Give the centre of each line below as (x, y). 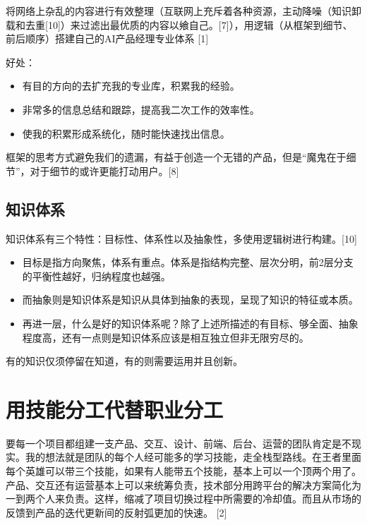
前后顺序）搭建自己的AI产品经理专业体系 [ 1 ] (107, 38)
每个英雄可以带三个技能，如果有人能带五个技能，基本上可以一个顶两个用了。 (183, 471)
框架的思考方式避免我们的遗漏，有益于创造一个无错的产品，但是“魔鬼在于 (176, 157)
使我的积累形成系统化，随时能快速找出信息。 (126, 133)
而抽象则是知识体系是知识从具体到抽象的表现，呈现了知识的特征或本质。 (190, 300)
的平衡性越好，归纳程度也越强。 (96, 276)
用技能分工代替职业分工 (115, 409)
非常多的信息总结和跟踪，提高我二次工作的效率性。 (141, 109)
